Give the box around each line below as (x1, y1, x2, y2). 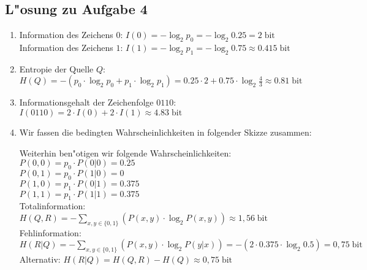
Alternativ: (19, 253, 61, 266)
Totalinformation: (19, 199, 86, 212)
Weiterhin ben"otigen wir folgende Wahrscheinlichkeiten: (19, 146, 232, 159)
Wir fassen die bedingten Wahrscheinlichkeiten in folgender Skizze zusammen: (19, 125, 312, 138)
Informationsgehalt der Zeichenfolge (19, 96, 154, 109)
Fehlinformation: (19, 226, 81, 239)
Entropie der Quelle (19, 62, 94, 75)
